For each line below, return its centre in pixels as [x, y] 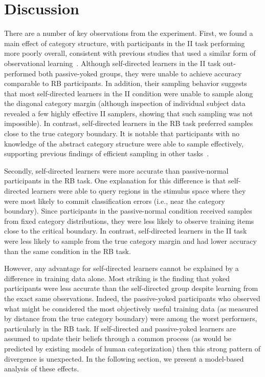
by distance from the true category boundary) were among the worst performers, [131, 318]
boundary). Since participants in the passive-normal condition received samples [128, 211]
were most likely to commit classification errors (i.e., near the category [115, 201]
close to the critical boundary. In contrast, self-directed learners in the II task [126, 231]
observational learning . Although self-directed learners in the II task [113, 63]
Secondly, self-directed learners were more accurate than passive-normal [116, 170]
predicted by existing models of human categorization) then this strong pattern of [132, 348]
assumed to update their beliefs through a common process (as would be [118, 338]
